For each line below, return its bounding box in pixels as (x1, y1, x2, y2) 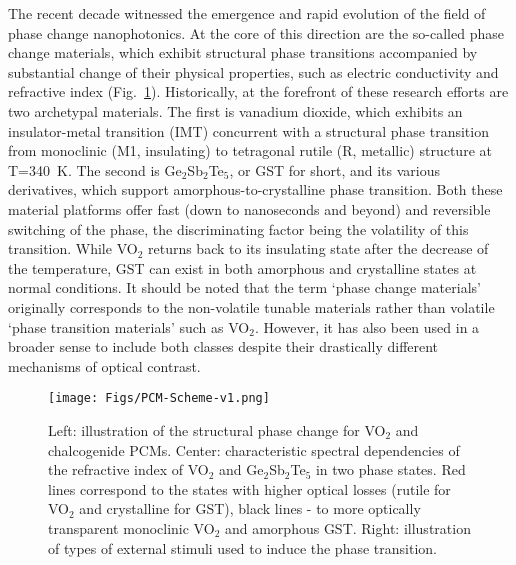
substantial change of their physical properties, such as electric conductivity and (8, 61, 499, 82)
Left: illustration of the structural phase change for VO (48, 419, 386, 440)
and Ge (219, 459, 264, 480)
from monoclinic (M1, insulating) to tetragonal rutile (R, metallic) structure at (8, 140, 492, 161)
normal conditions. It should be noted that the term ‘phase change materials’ (8, 277, 481, 298)
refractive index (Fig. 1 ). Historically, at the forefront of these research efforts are (8, 81, 509, 102)
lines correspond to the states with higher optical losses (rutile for (48, 478, 451, 499)
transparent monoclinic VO (48, 517, 215, 538)
